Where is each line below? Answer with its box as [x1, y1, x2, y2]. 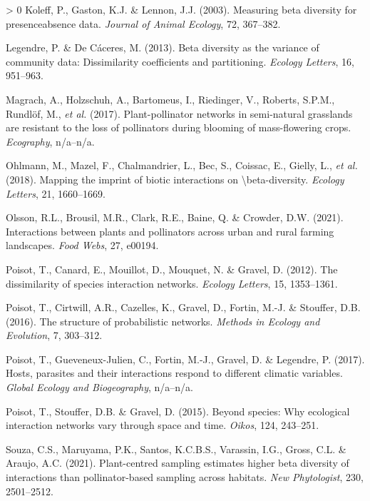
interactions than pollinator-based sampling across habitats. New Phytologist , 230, [6, 470, 364, 485]
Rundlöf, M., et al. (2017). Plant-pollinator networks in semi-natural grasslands [6, 106, 353, 121]
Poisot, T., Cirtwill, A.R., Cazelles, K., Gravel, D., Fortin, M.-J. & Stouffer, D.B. [6, 300, 361, 315]
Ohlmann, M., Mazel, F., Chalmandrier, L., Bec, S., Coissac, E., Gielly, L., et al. [6, 158, 358, 173]
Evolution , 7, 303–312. [6, 328, 103, 343]
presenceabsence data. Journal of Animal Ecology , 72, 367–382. [6, 16, 281, 31]
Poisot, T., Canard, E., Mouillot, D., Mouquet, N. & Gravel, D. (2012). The [6, 261, 338, 276]
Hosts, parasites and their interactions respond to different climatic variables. [6, 365, 343, 380]
